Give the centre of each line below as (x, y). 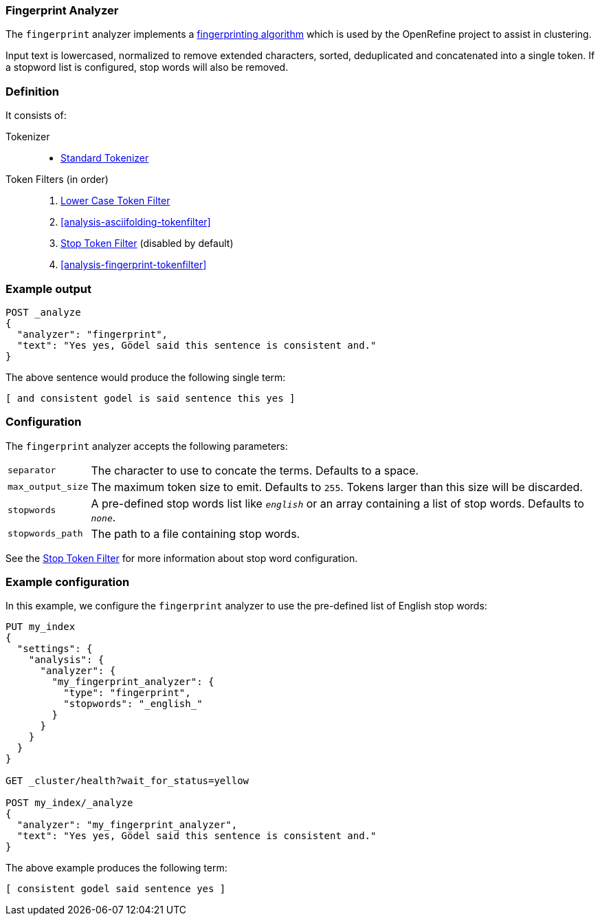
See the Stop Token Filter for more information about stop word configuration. (182, 558)
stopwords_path (45, 534)
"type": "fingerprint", (127, 693)
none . (103, 517)
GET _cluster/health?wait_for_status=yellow (127, 781)
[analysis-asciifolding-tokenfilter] (136, 222)
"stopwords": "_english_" (133, 704)
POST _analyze (43, 312)
